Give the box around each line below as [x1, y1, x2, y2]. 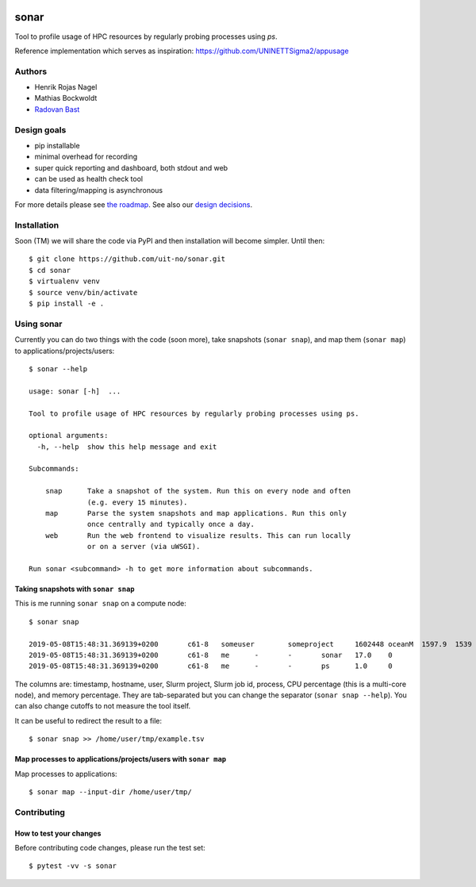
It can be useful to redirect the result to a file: [14, 716, 163, 725]
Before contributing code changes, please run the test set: [14, 843, 205, 852]
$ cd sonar [29, 266, 71, 275]
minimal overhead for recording [34, 152, 138, 162]
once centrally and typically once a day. [87, 520, 255, 529]
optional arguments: [29, 431, 109, 440]
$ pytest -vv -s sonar [29, 862, 117, 870]
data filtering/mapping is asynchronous [34, 185, 163, 194]
